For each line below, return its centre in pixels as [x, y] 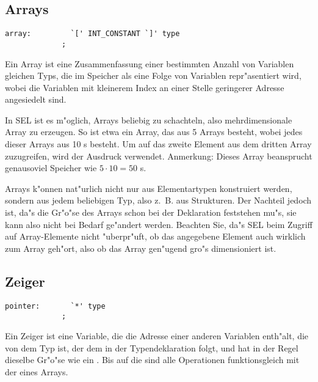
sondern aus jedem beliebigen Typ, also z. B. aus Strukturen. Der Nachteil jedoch [158, 200]
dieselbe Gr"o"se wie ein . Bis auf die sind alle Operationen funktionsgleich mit [152, 360]
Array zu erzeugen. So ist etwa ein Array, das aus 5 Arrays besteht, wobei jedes [154, 132]
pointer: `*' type [55, 306]
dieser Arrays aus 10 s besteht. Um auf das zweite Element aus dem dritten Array [158, 144]
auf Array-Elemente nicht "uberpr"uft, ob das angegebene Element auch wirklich [155, 236]
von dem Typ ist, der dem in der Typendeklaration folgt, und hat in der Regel [152, 347]
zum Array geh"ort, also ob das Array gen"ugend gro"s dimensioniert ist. [141, 248]
